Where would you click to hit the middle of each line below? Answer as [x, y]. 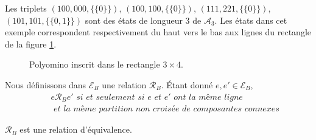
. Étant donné [187, 84]
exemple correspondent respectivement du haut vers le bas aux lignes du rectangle [158, 32]
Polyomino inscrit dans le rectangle [95, 64]
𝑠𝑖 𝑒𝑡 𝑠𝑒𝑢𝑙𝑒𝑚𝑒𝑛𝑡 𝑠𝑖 [111, 97]
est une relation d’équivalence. [76, 129]
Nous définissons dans [45, 84]
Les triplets [26, 8]
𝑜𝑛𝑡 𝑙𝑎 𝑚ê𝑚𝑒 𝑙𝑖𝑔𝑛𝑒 [208, 97]
